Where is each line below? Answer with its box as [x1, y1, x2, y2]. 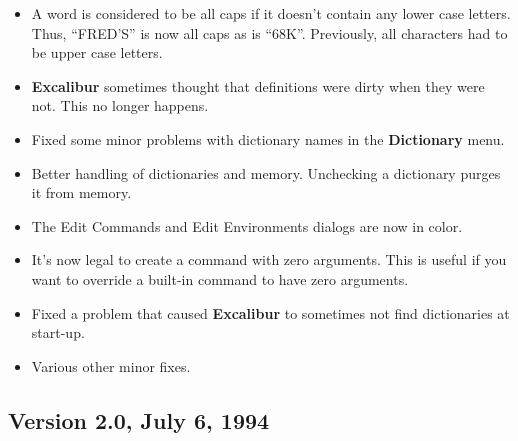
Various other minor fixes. [31, 355, 191, 376]
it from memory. [31, 182, 132, 203]
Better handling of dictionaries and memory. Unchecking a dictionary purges [31, 162, 501, 183]
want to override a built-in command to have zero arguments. [31, 268, 409, 289]
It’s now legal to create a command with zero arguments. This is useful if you [31, 249, 507, 270]
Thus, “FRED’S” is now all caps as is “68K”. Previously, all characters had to [31, 22, 508, 43]
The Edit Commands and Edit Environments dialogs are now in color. [31, 215, 463, 236]
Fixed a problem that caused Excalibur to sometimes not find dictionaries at [31, 302, 510, 323]
